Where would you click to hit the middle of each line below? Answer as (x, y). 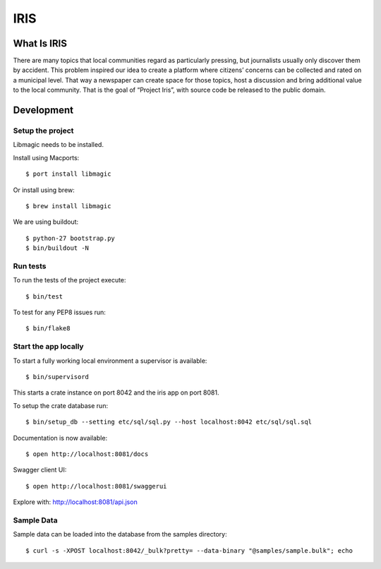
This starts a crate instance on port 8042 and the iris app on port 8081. (116, 393)
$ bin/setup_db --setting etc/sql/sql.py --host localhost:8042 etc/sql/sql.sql (169, 422)
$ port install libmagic (68, 174)
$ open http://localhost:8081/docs (87, 454)
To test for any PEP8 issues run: (59, 312)
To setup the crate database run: (61, 405)
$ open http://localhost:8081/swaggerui (96, 486)
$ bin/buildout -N (58, 248)
